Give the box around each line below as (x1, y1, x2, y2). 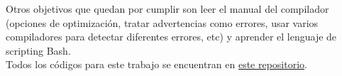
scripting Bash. (6, 43, 71, 58)
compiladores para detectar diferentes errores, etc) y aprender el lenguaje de (6, 29, 337, 44)
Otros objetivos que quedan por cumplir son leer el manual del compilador (6, 1, 329, 16)
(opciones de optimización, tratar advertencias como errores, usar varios (6, 15, 319, 30)
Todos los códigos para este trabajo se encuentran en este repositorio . (6, 57, 307, 72)
